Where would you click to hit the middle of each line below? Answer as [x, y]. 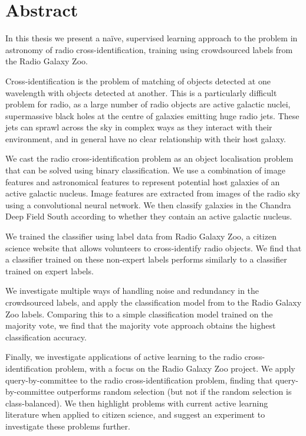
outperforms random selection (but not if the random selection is [174, 391]
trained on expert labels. [50, 271]
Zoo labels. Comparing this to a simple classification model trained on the [139, 314]
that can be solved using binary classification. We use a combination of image [145, 170]
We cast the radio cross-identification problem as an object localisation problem [149, 158]
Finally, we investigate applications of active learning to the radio [124, 357]
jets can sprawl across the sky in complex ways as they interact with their [139, 127]
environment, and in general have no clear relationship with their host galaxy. [146, 138]
